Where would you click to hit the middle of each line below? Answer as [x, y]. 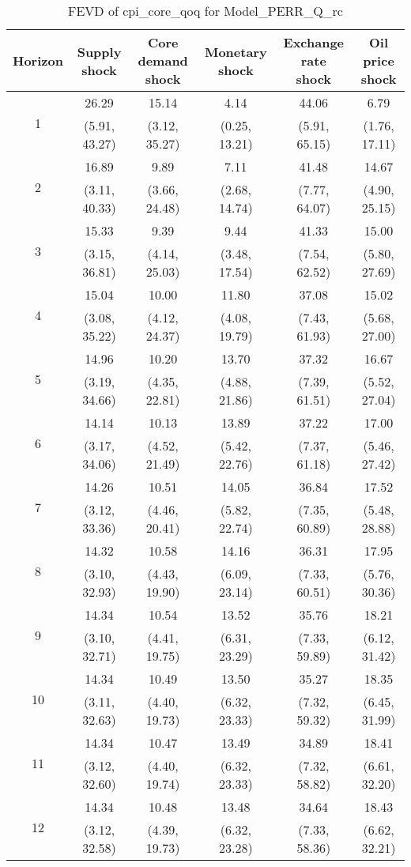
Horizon [38, 60]
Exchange [314, 42]
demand [163, 60]
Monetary [236, 51]
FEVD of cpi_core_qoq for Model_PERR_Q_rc [205, 11]
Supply [99, 51]
